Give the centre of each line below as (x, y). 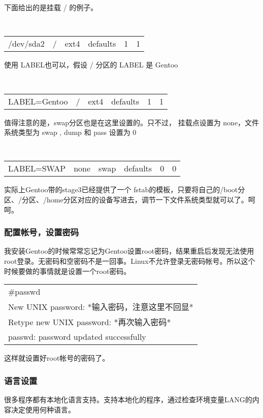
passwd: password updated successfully (77, 337)
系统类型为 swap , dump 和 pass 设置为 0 (70, 132)
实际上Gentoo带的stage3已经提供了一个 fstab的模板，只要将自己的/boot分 (125, 189)
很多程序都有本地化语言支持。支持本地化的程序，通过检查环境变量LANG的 (128, 399)
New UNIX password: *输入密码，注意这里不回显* (101, 307)
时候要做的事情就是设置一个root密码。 (68, 271)
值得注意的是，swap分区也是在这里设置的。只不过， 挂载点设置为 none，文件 (132, 122)
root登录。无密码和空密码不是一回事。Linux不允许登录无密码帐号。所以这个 (130, 260)
